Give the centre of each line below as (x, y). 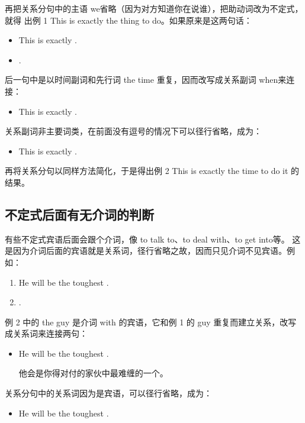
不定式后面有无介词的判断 (79, 214)
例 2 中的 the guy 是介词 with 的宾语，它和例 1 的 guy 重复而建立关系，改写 (151, 322)
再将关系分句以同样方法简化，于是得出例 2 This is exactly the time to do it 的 (152, 171)
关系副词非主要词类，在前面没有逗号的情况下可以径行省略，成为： (133, 131)
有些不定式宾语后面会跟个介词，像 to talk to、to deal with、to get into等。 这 (153, 239)
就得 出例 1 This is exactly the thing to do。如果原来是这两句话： (129, 20)
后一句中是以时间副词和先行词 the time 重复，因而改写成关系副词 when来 (146, 80)
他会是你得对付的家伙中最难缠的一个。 (93, 373)
